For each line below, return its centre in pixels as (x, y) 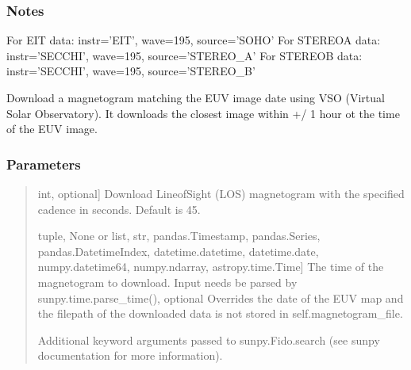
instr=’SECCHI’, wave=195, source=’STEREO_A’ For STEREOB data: (184, 55)
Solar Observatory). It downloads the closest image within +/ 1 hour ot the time (203, 113)
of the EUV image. (52, 129)
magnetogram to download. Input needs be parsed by (167, 282)
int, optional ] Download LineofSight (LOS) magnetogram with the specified (221, 193)
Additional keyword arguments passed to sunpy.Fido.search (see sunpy (209, 339)
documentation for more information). (130, 355)
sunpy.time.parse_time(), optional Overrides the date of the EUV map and (221, 298)
